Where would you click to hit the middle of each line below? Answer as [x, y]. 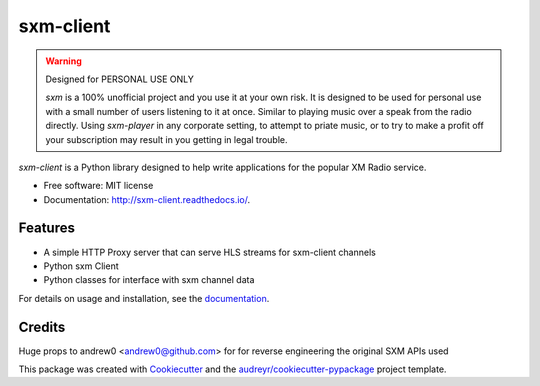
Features [46, 228]
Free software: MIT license [98, 186]
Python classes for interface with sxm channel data [149, 280]
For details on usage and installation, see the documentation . [144, 298]
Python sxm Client [81, 266]
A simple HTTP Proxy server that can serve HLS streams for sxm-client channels [210, 252]
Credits [42, 326]
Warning [63, 61]
